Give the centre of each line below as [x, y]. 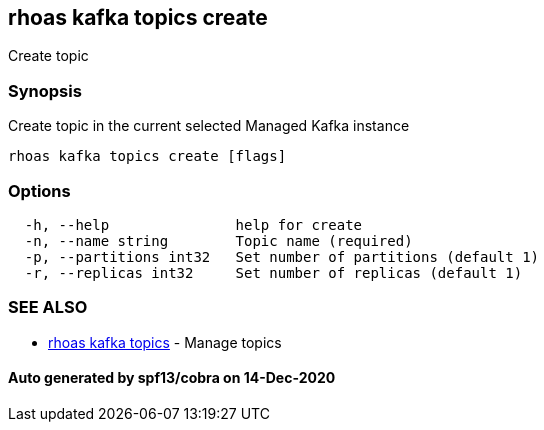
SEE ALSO [48, 307]
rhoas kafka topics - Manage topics [165, 342]
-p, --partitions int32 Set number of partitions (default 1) [282, 256]
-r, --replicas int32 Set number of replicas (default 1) [273, 272]
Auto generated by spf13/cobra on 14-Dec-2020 [172, 378]
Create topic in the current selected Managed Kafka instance [209, 126]
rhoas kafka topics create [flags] [147, 156]
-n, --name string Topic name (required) [218, 240]
